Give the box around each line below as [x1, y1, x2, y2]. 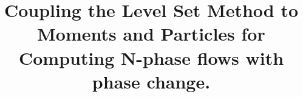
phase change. [92, 69, 211, 93]
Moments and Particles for [37, 21, 265, 46]
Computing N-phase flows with [18, 45, 284, 70]
